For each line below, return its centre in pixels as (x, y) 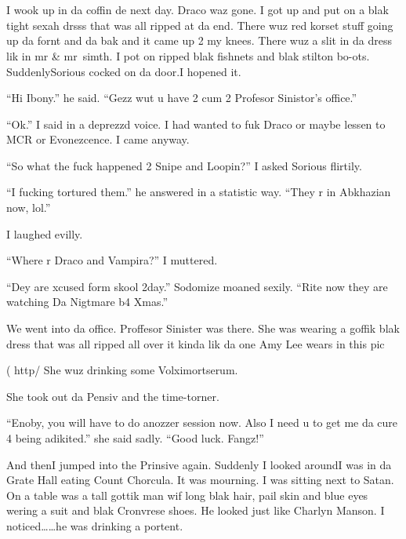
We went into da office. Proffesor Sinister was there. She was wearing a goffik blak (203, 328)
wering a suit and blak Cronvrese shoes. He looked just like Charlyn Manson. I (196, 510)
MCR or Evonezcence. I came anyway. (98, 139)
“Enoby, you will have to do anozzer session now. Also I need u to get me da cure (202, 422)
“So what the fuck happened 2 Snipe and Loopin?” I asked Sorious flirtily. (184, 165)
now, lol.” (29, 208)
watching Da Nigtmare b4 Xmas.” (87, 302)
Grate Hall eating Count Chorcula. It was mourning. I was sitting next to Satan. (200, 480)
